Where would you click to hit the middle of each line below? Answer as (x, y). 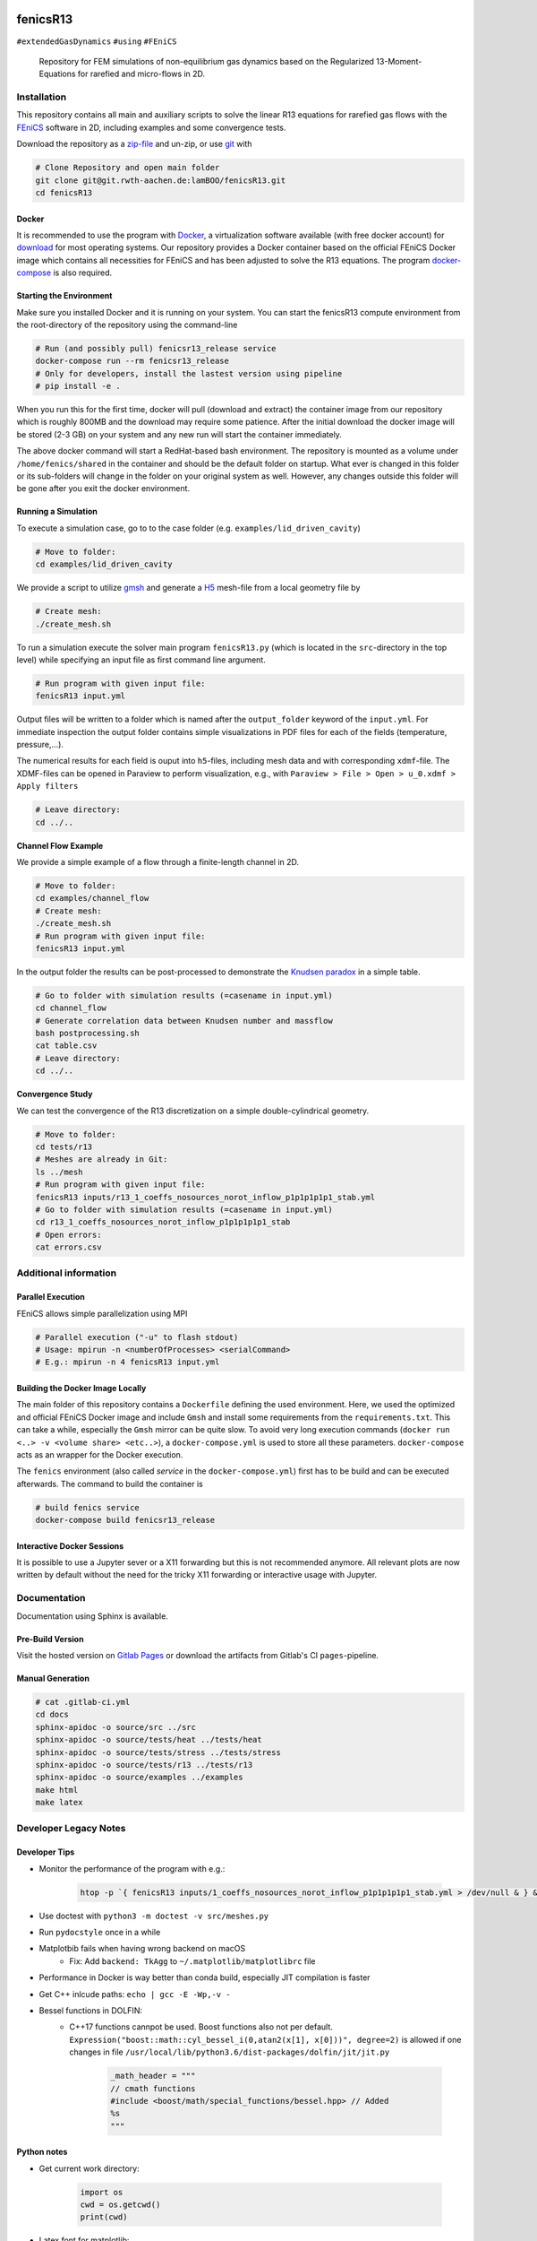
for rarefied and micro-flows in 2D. (141, 74)
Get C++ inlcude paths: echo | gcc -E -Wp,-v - (135, 1994)
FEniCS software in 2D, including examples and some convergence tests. (151, 127)
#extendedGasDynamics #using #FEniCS (97, 41)
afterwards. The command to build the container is (110, 1484)
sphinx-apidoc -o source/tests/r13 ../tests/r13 (144, 1765)
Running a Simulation (57, 512)
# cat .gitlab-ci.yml (83, 1702)
